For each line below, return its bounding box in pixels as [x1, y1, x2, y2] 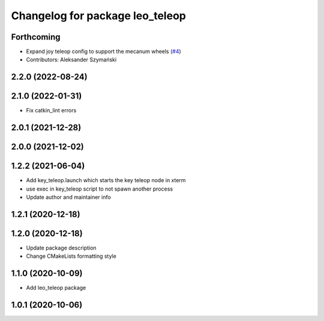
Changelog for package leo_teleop [11, 9, 186, 22]
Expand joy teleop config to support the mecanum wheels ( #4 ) [26, 48, 181, 55]
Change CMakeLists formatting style [26, 252, 116, 260]
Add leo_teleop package [26, 284, 86, 292]
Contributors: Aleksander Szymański [26, 56, 117, 63]
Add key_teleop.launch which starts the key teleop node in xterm [26, 177, 186, 184]
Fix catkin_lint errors [26, 107, 77, 114]
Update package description [26, 244, 97, 252]
